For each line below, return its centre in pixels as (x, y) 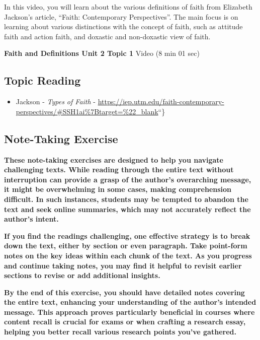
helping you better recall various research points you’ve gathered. (120, 332)
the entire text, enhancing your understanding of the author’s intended (130, 302)
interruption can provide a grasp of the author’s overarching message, (128, 179)
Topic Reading (42, 80)
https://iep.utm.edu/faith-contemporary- (161, 101)
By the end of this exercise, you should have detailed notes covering (124, 292)
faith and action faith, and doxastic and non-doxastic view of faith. (107, 36)
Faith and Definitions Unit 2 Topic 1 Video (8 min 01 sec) (102, 53)
